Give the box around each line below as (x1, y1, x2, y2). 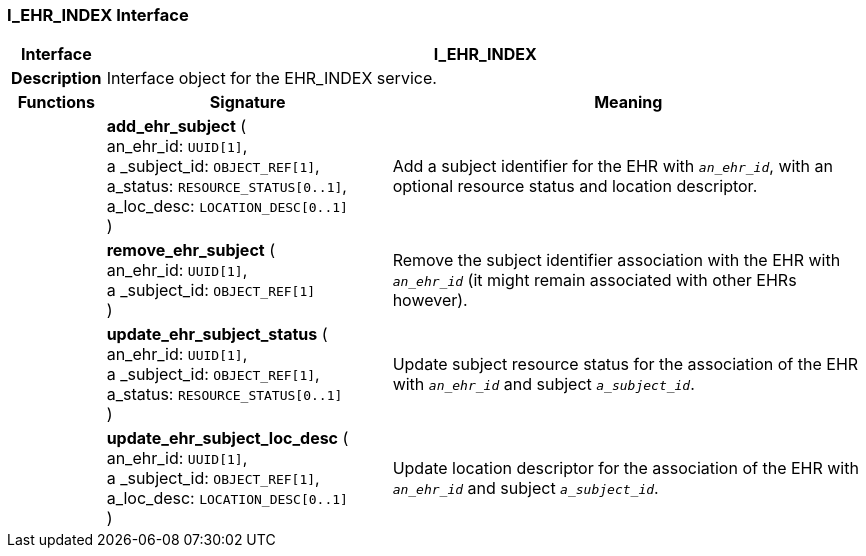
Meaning (594, 92, 663, 113)
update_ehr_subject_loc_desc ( (106, 428, 349, 449)
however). (392, 290, 468, 311)
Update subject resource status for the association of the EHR (392, 354, 859, 375)
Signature (209, 92, 286, 113)
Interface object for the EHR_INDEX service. (106, 68, 437, 89)
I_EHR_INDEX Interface (7, 5, 189, 25)
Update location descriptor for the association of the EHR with (392, 458, 859, 479)
